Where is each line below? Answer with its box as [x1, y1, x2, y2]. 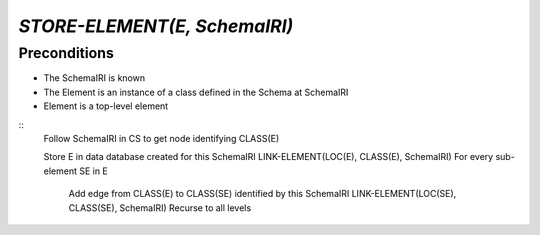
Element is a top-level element [43, 100, 169, 112]
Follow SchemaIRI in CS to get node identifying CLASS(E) [43, 132, 280, 144]
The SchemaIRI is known [43, 72, 145, 84]
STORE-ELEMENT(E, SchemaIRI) [18, 15, 294, 37]
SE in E [78, 165, 109, 177]
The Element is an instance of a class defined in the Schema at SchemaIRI [43, 86, 349, 98]
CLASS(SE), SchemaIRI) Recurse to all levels [68, 201, 252, 214]
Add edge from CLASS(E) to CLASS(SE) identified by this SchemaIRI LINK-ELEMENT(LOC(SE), [68, 188, 457, 200]
